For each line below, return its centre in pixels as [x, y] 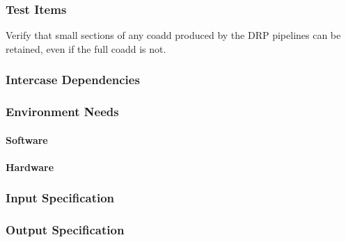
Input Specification [60, 198]
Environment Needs [62, 112]
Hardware [30, 167]
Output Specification [65, 230]
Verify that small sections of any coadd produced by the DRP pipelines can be [173, 35]
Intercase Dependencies [73, 80]
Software [27, 139]
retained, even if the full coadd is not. [86, 48]
